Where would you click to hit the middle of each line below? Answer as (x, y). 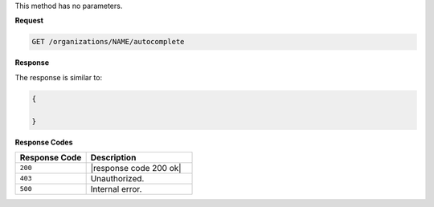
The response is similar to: (59, 77)
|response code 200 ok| (136, 168)
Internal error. (116, 189)
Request (29, 21)
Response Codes (44, 142)
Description (113, 157)
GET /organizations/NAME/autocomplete (108, 42)
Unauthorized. (117, 178)
